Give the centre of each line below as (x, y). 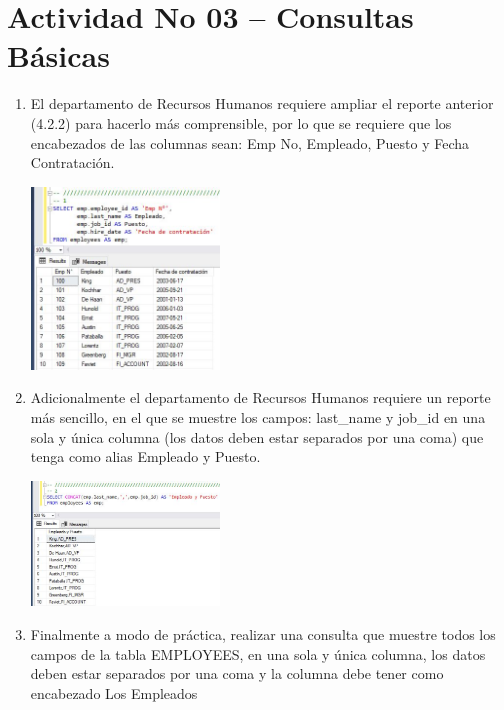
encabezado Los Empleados (114, 692)
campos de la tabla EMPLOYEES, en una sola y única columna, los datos (258, 653)
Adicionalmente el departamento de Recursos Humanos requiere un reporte (260, 397)
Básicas (58, 55)
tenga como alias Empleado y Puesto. (145, 456)
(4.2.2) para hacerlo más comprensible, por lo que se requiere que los (241, 122)
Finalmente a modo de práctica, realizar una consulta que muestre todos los (263, 633)
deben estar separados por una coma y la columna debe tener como (237, 673)
